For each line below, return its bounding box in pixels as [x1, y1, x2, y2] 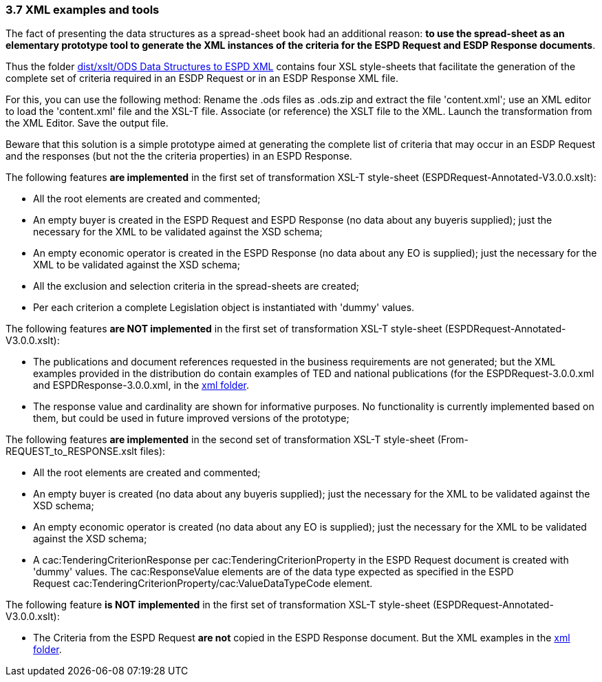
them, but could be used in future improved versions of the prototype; [33, 412, 350, 425]
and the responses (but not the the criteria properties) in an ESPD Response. [6, 150, 352, 162]
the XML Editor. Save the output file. [6, 117, 169, 129]
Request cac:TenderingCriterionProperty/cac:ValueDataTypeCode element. [33, 577, 373, 590]
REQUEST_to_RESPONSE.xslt [6, 445, 138, 458]
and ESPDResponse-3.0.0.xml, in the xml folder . [33, 379, 249, 392]
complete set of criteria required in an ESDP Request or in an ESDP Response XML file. [6, 72, 398, 85]
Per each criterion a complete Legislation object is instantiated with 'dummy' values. [33, 301, 415, 314]
